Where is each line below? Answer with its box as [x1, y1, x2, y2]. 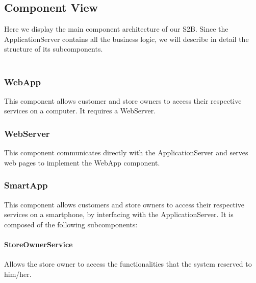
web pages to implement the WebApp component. [4, 157, 160, 168]
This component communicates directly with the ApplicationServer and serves [4, 147, 248, 158]
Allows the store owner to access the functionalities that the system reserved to [4, 258, 252, 269]
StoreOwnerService [4, 239, 73, 249]
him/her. [4, 268, 32, 279]
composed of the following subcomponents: [4, 219, 138, 229]
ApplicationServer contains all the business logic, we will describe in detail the [4, 33, 249, 44]
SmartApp [4, 179, 48, 192]
